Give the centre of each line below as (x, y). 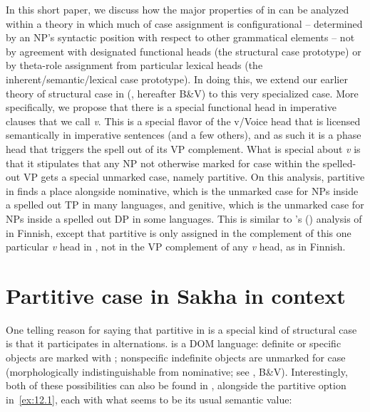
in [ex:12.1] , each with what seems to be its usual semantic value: (149, 399)
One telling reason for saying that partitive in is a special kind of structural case (181, 329)
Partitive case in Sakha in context (176, 295)
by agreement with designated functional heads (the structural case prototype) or (184, 51)
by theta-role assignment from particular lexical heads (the (134, 65)
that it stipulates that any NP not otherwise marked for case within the (163, 163)
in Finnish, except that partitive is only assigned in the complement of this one (179, 232)
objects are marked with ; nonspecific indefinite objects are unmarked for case (176, 357)
